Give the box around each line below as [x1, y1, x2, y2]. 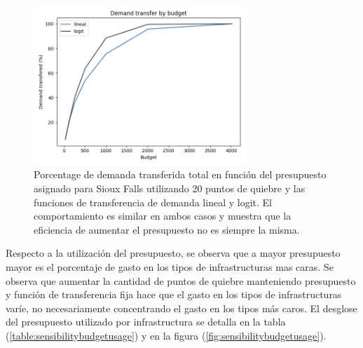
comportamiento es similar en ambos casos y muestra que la [34, 208, 292, 223]
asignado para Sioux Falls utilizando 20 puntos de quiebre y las [34, 180, 306, 195]
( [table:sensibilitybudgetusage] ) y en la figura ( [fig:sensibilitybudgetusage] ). [6, 328, 327, 342]
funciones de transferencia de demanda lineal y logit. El [34, 194, 272, 209]
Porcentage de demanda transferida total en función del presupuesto [34, 167, 327, 182]
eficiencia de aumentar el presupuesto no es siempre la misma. [34, 222, 300, 236]
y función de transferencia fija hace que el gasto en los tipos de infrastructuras [6, 287, 342, 302]
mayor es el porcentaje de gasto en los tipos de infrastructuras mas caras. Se [6, 259, 334, 274]
